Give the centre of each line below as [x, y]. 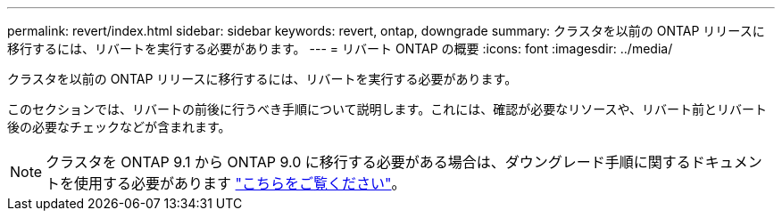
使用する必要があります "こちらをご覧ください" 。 [240, 183]
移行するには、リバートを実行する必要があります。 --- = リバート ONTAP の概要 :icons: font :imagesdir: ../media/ [340, 48]
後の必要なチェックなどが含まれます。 [119, 127]
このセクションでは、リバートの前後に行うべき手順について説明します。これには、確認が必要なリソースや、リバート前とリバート [387, 109]
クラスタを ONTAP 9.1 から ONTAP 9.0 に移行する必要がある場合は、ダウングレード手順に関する [368, 162]
